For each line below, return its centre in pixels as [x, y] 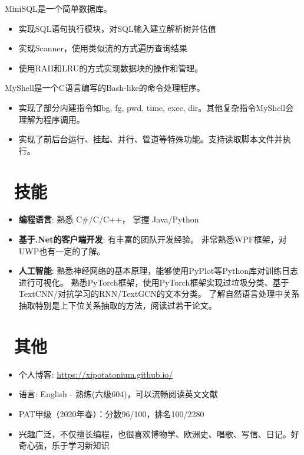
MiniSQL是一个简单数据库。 [58, 8]
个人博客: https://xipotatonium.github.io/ [96, 374]
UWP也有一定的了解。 [62, 251]
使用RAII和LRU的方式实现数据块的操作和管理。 [111, 68]
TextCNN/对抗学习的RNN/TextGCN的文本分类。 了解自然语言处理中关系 [159, 294]
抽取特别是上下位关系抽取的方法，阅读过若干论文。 [118, 305]
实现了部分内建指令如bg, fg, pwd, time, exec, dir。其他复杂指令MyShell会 [156, 107]
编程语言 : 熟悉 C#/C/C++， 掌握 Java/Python [109, 219]
